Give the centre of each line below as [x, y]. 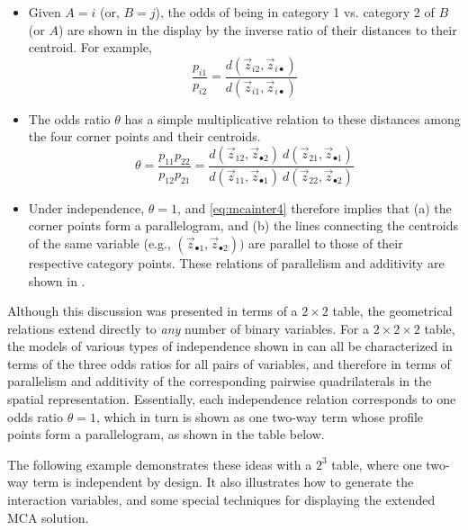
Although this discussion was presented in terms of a [153, 311]
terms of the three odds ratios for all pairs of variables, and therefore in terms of [229, 363]
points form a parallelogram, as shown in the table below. [166, 434]
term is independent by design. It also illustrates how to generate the [223, 482]
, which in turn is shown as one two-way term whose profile [260, 416]
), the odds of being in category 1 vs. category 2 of [295, 12]
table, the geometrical [392, 311]
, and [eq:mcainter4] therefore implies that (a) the [315, 207]
